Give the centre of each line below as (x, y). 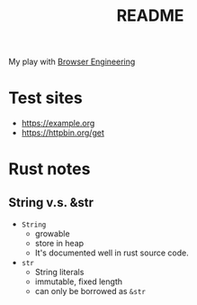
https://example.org (58, 124)
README (150, 16)
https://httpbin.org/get (63, 133)
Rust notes (49, 169)
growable (52, 234)
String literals (59, 273)
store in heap (59, 244)
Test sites (45, 98)
